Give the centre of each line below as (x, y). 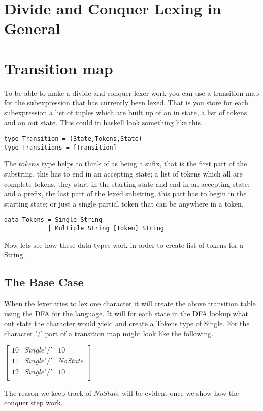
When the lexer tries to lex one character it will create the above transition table (130, 303)
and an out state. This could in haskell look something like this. (103, 122)
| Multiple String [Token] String (106, 228)
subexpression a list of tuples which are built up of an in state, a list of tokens (126, 112)
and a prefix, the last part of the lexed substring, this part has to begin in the (125, 194)
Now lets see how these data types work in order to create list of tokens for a (124, 244)
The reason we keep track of (48, 392)
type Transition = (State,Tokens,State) (73, 139)
